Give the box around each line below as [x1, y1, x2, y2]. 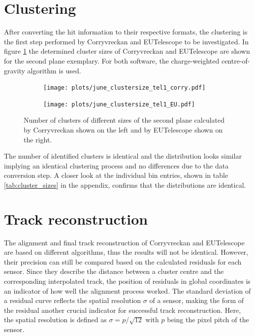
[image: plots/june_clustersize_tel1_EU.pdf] [43, 101, 195, 108]
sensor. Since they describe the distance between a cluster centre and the [4, 266, 224, 276]
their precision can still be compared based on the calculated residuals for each [4, 256, 242, 267]
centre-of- [221, 55, 250, 66]
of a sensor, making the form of [149, 295, 244, 305]
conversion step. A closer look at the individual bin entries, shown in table [4, 170, 228, 180]
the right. [24, 134, 52, 144]
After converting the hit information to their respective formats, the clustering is [4, 27, 248, 37]
